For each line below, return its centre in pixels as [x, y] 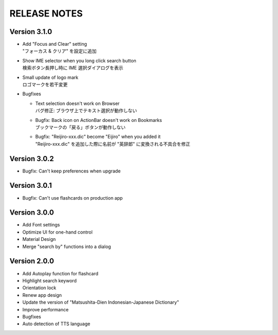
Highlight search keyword [49, 280]
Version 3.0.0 [32, 213]
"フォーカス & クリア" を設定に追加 [59, 51]
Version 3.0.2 [32, 159]
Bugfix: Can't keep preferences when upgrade [72, 171]
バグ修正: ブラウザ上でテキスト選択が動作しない [86, 111]
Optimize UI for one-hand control [57, 232]
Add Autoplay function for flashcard [60, 273]
